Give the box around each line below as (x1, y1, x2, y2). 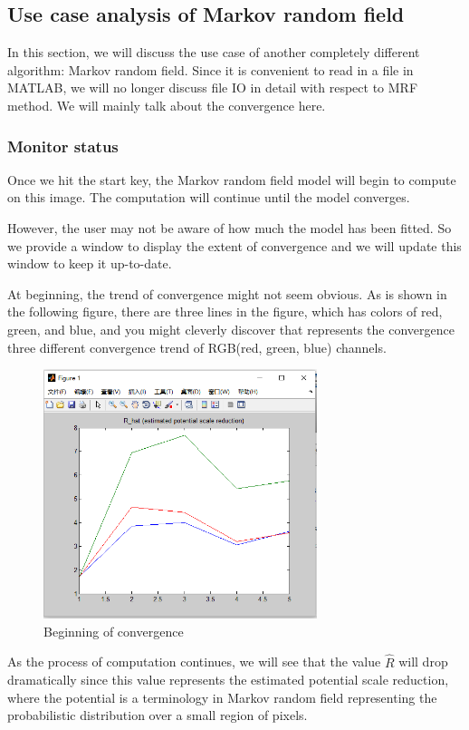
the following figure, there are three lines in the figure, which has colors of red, (7, 302, 443, 321)
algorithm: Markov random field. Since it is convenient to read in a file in (7, 60, 414, 79)
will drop (398, 652, 448, 671)
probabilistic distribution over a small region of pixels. (7, 706, 308, 725)
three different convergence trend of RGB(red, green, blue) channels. (7, 337, 387, 356)
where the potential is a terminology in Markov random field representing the (7, 687, 437, 706)
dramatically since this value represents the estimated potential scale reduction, (7, 670, 449, 689)
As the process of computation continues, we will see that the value (7, 652, 381, 671)
